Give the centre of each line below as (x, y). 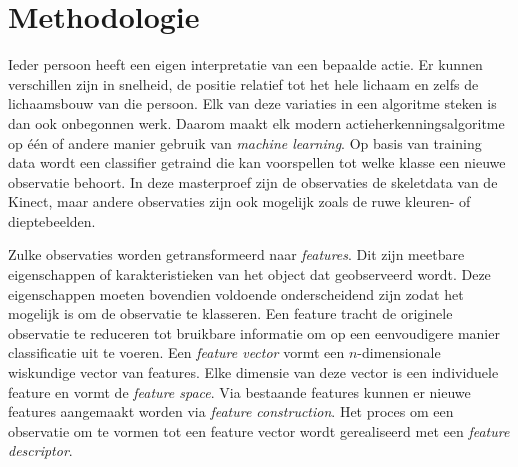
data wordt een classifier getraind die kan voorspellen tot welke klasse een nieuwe (257, 162)
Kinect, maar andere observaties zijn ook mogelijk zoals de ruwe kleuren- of (239, 201)
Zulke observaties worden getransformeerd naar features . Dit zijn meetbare (236, 254)
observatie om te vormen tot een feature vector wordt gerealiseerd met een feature (259, 430)
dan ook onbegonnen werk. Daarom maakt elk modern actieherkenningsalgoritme (256, 122)
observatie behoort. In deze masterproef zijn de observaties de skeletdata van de (253, 181)
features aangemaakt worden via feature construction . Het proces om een (231, 411)
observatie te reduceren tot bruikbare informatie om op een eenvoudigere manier (254, 332)
